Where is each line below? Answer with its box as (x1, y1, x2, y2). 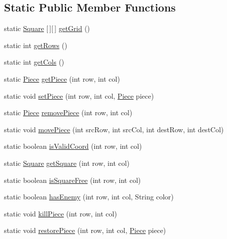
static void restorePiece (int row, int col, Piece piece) (4, 225, 166, 235)
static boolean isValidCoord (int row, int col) (4, 141, 142, 151)
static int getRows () (4, 40, 67, 50)
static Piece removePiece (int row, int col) (4, 107, 132, 118)
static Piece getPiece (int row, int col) (4, 73, 120, 84)
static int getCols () (4, 57, 64, 67)
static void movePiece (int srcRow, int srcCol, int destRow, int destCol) (4, 124, 224, 134)
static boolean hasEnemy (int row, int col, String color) (4, 191, 174, 202)
